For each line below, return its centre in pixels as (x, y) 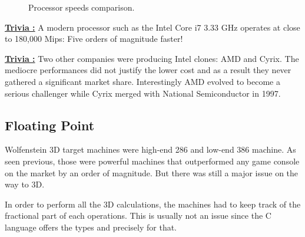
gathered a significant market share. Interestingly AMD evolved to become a (142, 81)
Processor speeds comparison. (82, 7)
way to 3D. (25, 184)
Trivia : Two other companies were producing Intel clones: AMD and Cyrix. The (152, 58)
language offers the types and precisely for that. (91, 227)
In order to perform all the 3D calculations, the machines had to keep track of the (153, 204)
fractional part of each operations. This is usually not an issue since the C (138, 215)
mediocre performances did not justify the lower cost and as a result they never (148, 70)
